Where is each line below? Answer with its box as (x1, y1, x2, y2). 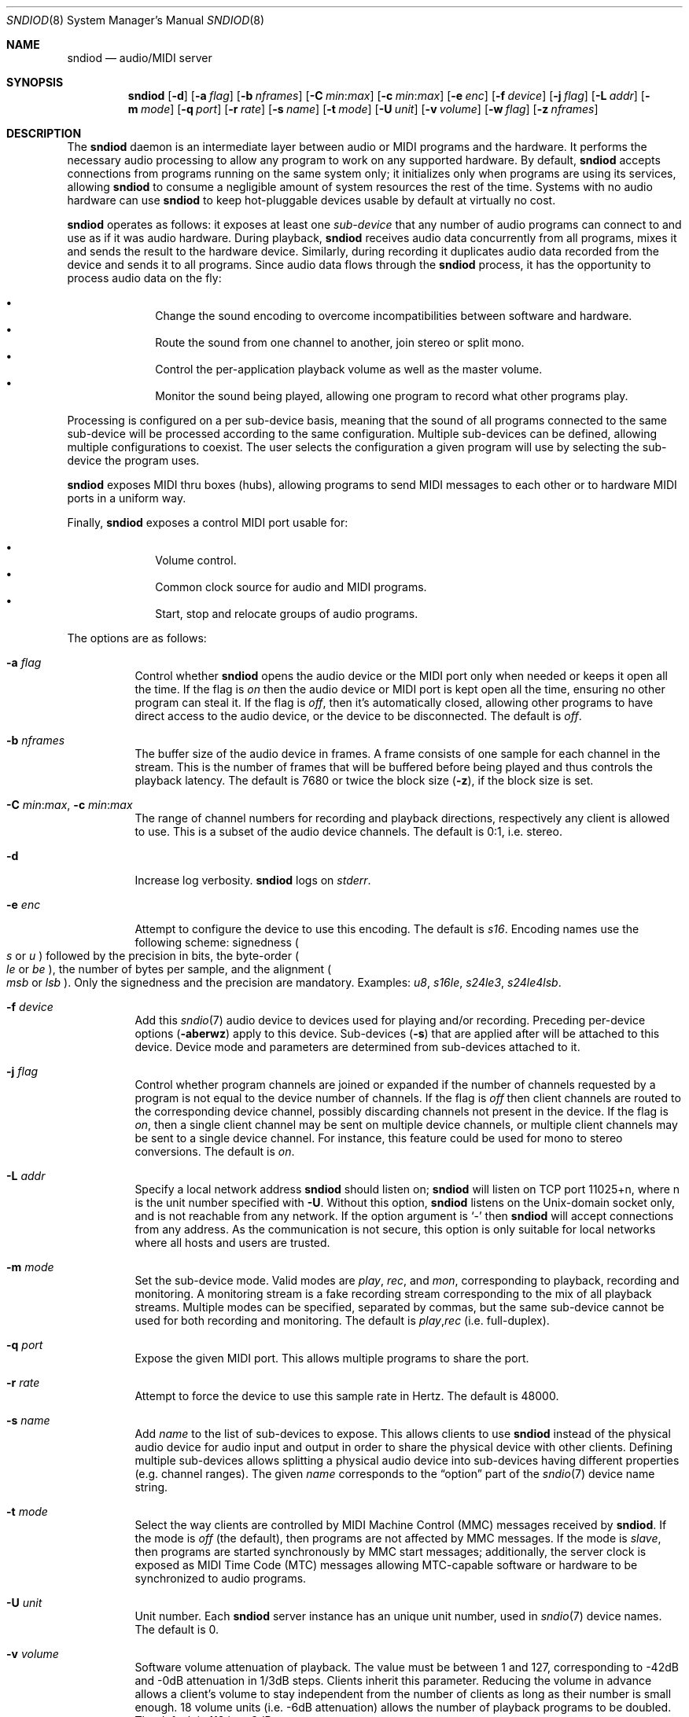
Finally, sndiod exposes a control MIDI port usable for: (67, 516, 348, 529)
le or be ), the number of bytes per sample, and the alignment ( (6, 962, 332, 976)
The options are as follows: (67, 631, 207, 645)
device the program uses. (67, 454, 200, 467)
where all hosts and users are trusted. (134, 1236, 330, 1249)
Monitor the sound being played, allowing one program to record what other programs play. (155, 389, 628, 403)
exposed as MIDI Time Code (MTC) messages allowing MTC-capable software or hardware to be (134, 1558, 638, 1572)
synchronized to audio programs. (134, 1572, 307, 1585)
